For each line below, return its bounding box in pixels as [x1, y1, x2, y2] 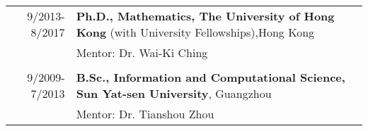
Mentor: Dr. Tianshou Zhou [76, 106, 214, 122]
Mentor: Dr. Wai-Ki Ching [76, 44, 208, 61]
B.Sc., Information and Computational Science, [76, 69, 345, 85]
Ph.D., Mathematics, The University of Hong [76, 8, 335, 24]
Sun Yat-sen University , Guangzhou [76, 85, 272, 101]
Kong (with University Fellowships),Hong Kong [76, 24, 315, 40]
